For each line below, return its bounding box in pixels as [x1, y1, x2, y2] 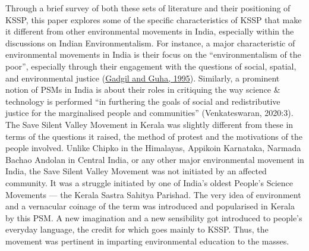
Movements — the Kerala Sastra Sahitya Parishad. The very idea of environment [5, 188, 301, 200]
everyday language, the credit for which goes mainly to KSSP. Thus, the [5, 223, 269, 236]
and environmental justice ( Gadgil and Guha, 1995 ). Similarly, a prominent [5, 71, 280, 84]
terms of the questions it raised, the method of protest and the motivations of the [5, 130, 302, 142]
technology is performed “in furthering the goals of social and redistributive [5, 95, 280, 107]
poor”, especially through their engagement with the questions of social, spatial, [5, 59, 297, 72]
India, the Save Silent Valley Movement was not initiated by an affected [5, 165, 267, 177]
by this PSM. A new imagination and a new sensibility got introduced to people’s [5, 211, 302, 224]
